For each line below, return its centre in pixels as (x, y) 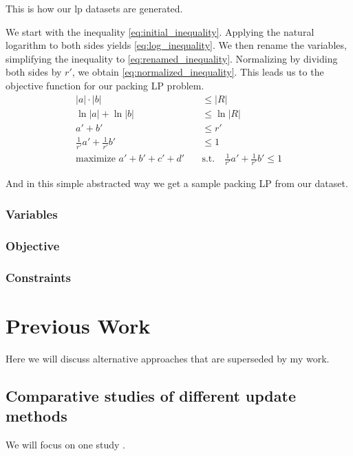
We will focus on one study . (66, 444)
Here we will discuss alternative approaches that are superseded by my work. (168, 358)
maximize (96, 159)
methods (36, 415)
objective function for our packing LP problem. (105, 85)
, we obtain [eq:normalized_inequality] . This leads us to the (198, 72)
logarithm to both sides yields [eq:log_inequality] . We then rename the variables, (176, 45)
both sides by (34, 72)
